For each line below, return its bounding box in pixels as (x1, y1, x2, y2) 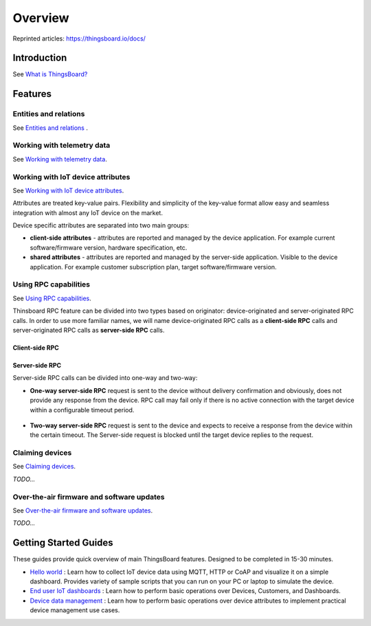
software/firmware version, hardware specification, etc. (30, 243, 188, 251)
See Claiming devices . (12, 462, 76, 471)
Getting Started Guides (12, 537, 113, 549)
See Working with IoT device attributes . (12, 186, 124, 194)
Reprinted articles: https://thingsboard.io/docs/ (12, 34, 146, 43)
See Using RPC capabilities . (12, 294, 92, 302)
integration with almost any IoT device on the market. (12, 208, 163, 216)
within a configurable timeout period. (30, 405, 135, 414)
